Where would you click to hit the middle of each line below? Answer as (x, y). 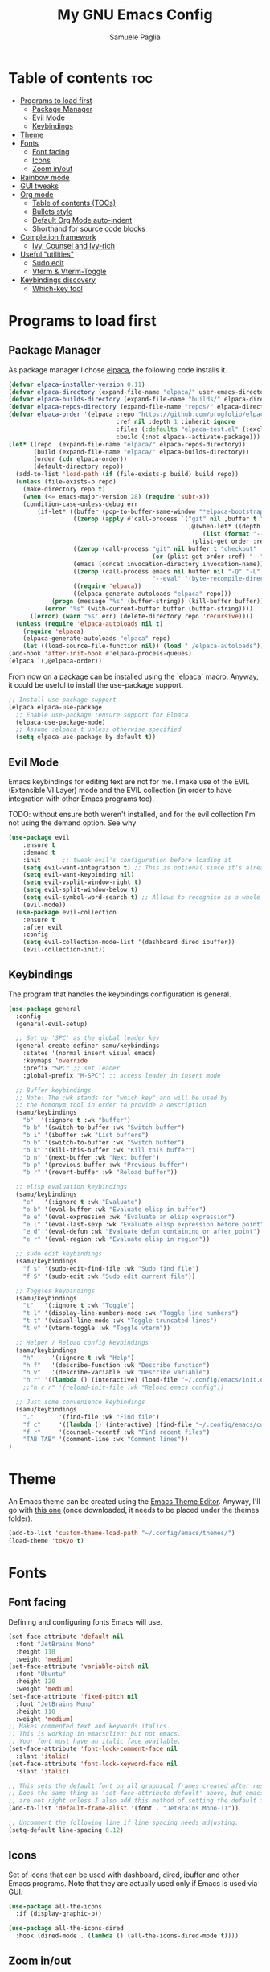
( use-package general (45, 1009)
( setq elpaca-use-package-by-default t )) (86, 737)
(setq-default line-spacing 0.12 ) (66, 1830)
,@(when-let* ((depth (224, 527)
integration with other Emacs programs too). (82, 799)
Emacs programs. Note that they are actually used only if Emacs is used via (133, 1883)
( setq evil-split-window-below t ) (80, 890)
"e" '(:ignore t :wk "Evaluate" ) (82, 1202)
